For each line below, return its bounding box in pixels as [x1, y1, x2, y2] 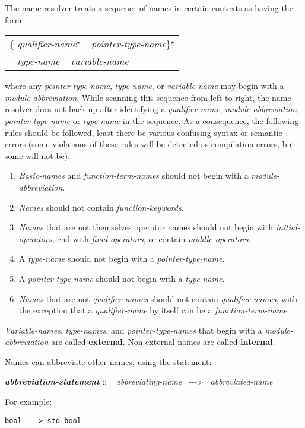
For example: [5, 395, 52, 408]
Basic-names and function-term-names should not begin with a [18, 169, 249, 182]
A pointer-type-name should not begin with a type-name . [18, 272, 225, 284]
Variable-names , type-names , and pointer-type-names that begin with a [5, 324, 262, 336]
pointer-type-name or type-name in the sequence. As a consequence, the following [5, 114, 298, 126]
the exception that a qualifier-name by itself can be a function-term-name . [18, 304, 290, 316]
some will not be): [5, 149, 71, 161]
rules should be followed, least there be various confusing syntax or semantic [5, 126, 282, 138]
